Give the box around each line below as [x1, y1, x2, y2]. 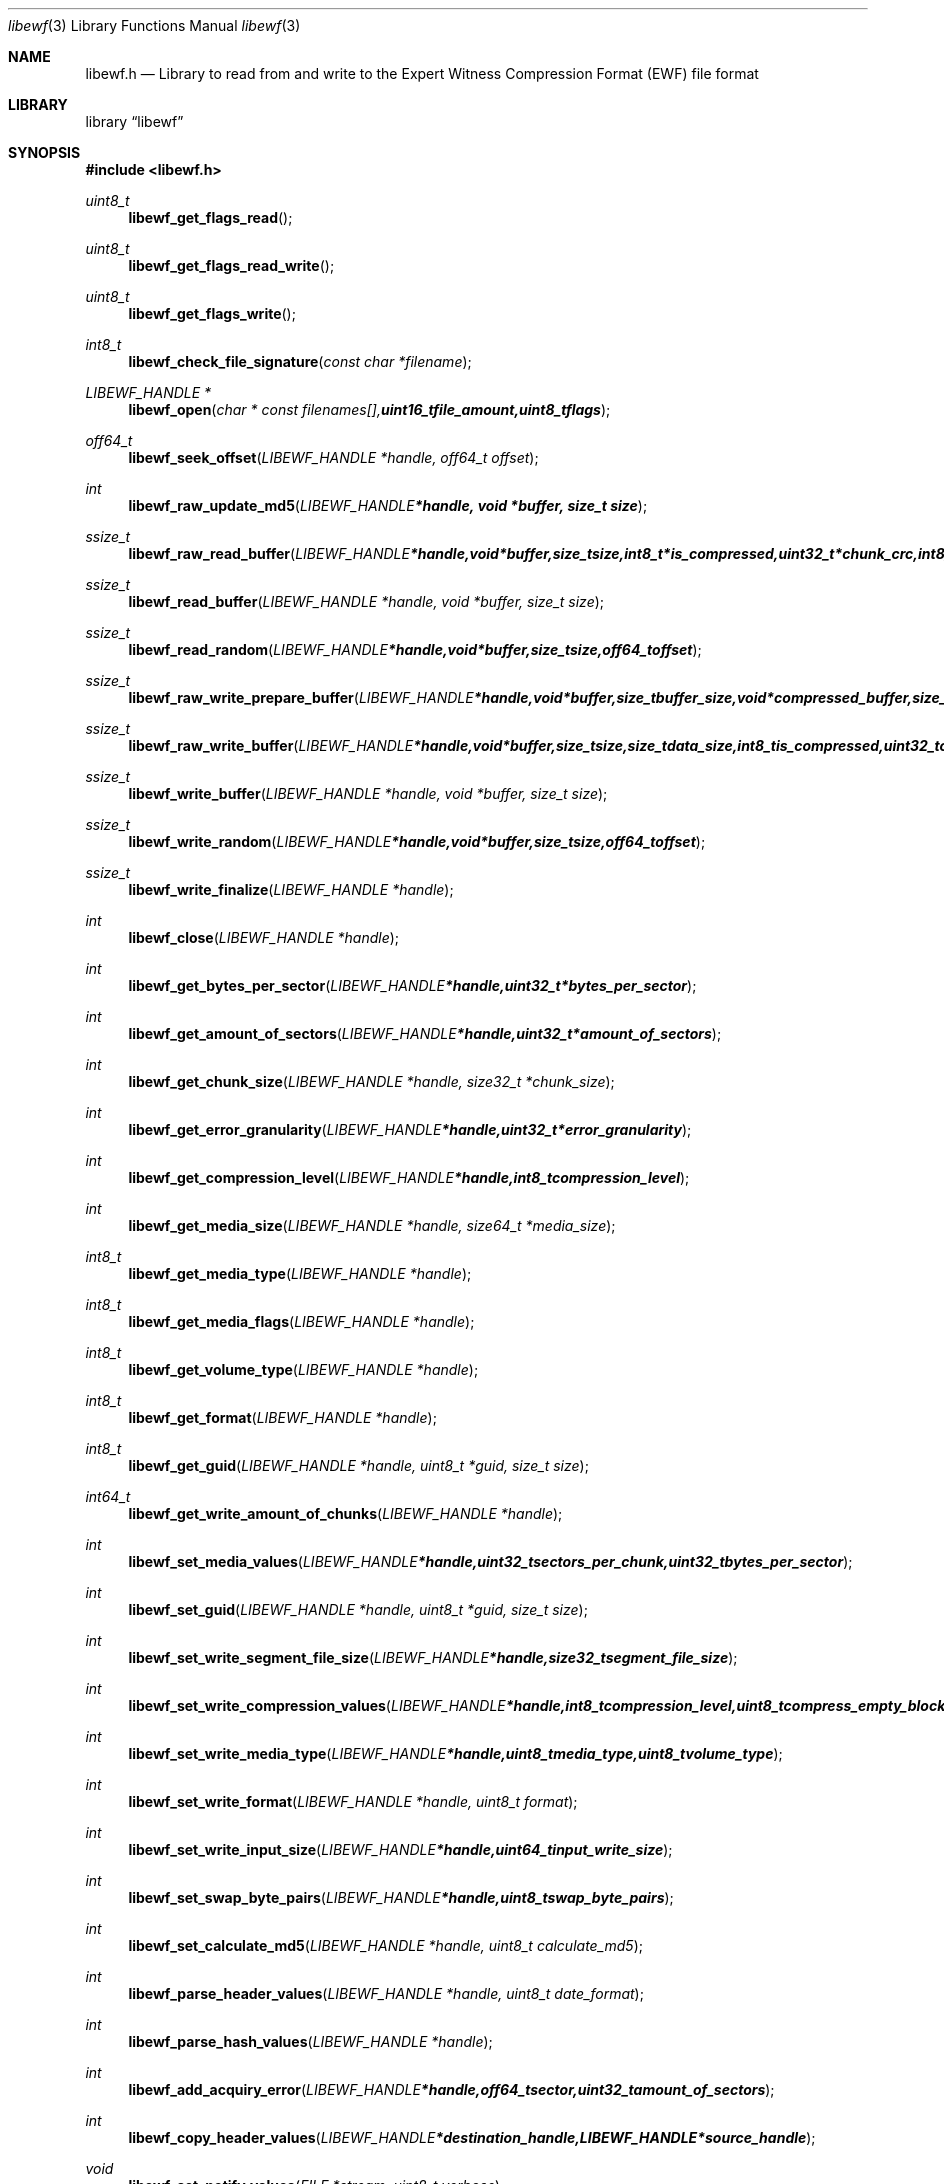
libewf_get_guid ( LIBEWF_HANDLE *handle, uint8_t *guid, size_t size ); [128, 1457, 589, 1474]
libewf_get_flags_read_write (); [128, 257, 335, 274]
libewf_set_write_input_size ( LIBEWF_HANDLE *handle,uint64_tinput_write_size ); [128, 1841, 673, 1858]
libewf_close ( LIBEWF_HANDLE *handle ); [128, 929, 400, 946]
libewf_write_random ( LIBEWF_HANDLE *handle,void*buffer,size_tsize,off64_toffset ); [128, 833, 706, 850]
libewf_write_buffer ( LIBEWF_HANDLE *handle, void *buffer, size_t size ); [128, 785, 608, 802]
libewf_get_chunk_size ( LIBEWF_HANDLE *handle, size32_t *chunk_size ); [128, 1073, 615, 1090]
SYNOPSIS [8, 144, 81, 161]
